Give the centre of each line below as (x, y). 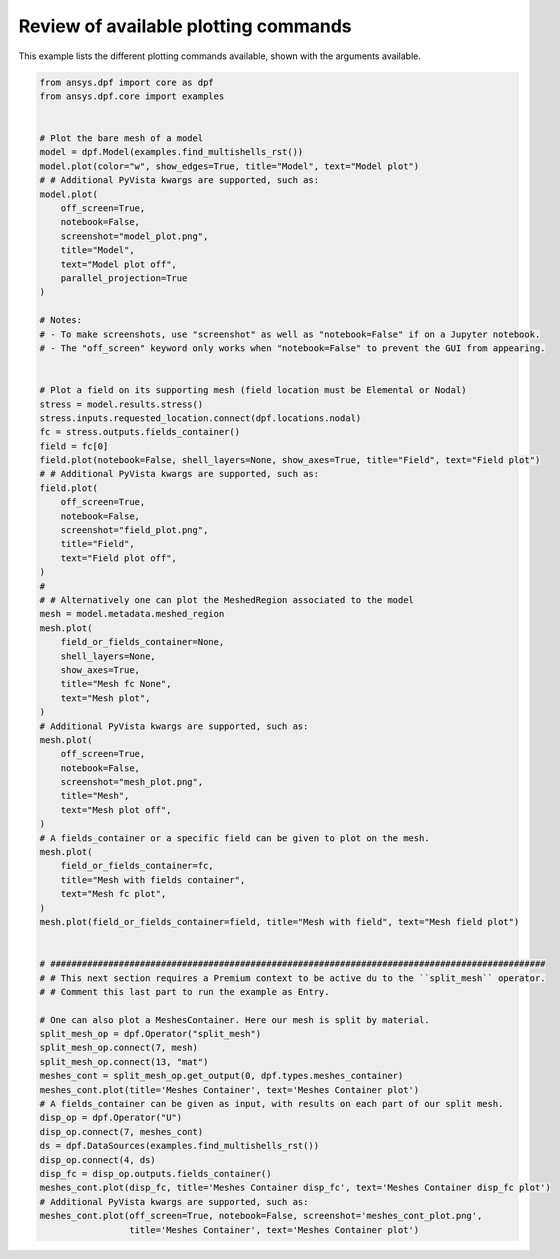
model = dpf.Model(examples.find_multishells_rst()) (171, 152)
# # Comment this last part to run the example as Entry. (184, 991)
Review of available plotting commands (185, 26)
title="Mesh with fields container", (153, 879)
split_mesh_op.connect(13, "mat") (124, 1061)
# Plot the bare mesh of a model (121, 138)
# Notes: (61, 320)
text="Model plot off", (118, 264)
